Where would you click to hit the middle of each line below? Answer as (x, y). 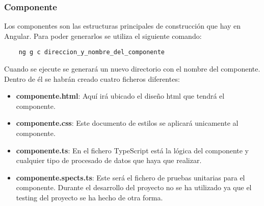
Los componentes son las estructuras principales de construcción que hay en (123, 26)
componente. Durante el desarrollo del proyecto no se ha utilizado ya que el (134, 187)
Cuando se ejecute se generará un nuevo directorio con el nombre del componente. (132, 69)
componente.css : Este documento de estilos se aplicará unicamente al (127, 123)
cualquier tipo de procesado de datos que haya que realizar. (109, 160)
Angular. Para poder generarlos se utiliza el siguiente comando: (103, 36)
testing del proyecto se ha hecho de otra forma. (89, 197)
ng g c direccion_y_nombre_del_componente (91, 52)
